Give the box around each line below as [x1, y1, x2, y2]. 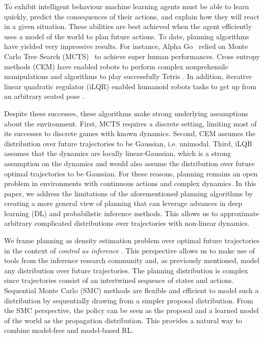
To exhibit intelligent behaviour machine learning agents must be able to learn [4, 1, 249, 11]
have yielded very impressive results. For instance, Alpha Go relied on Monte [4, 41, 248, 51]
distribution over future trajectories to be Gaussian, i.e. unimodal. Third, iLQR [4, 138, 253, 148]
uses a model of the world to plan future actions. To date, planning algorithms [4, 31, 249, 41]
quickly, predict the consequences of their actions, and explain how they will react [4, 11, 260, 21]
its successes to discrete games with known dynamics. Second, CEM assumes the [4, 128, 256, 139]
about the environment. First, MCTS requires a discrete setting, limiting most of [4, 118, 257, 128]
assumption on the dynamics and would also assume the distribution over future [4, 158, 255, 168]
